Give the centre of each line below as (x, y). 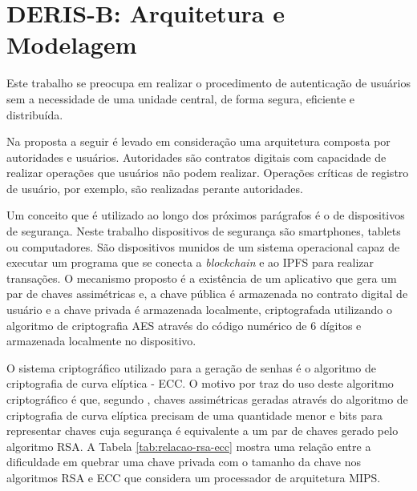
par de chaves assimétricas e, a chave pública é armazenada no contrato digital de (207, 294)
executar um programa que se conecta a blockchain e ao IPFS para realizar (190, 262)
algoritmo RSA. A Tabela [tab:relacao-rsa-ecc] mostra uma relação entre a (189, 446)
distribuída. (35, 114)
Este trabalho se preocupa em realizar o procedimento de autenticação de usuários (208, 83)
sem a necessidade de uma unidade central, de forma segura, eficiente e (180, 98)
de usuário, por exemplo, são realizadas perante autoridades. (155, 188)
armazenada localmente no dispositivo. (101, 341)
